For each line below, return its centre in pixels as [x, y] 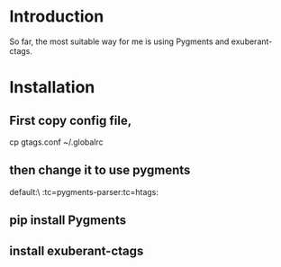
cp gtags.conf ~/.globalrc [56, 142]
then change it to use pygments [100, 170]
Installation [52, 88]
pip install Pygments [68, 221]
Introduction [57, 17]
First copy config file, [71, 120]
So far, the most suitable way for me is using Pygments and [119, 41]
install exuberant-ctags [77, 250]
